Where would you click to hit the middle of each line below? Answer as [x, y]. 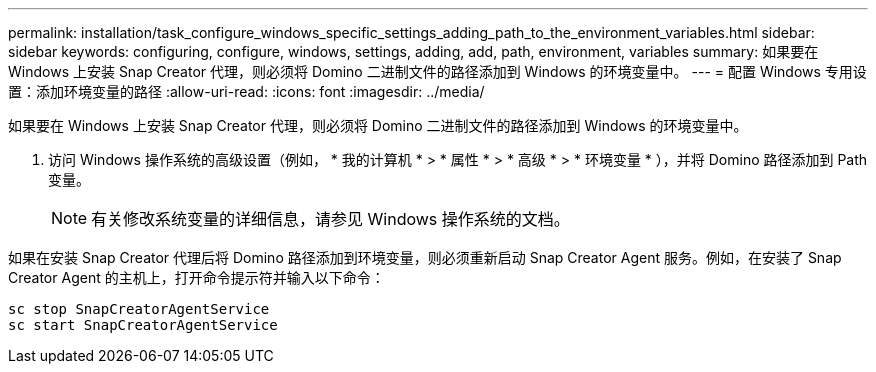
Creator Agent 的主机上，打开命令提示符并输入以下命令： [196, 277]
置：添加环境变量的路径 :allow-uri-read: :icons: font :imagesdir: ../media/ [246, 91]
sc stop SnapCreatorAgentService [139, 309]
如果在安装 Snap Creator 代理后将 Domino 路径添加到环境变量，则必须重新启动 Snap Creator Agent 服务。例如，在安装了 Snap [425, 257]
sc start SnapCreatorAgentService [143, 325]
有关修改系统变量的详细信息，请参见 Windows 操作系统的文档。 [330, 219]
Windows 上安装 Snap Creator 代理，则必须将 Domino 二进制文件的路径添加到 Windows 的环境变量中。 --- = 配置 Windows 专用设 [437, 71]
